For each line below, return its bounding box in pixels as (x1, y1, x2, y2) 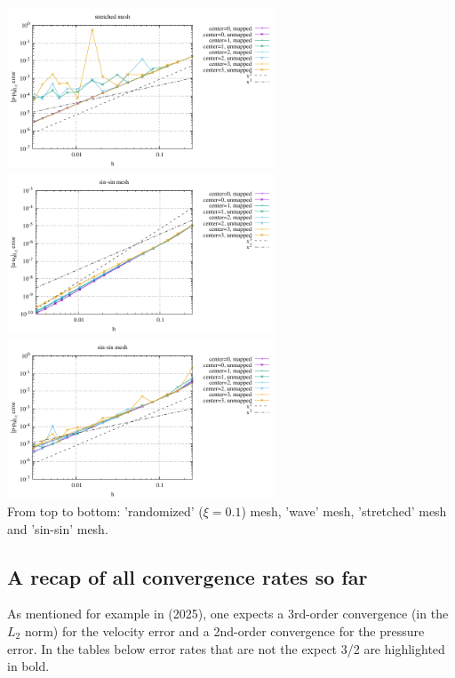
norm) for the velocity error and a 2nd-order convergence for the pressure (24, 621, 425, 640)
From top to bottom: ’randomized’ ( (7, 502, 204, 520)
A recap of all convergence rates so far (7, 562, 368, 590)
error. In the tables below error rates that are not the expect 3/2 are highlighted (7, 639, 445, 658)
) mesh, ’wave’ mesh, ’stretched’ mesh (241, 502, 447, 520)
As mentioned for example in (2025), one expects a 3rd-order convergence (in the (7, 604, 449, 623)
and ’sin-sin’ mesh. (7, 519, 108, 538)
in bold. (7, 657, 50, 675)
